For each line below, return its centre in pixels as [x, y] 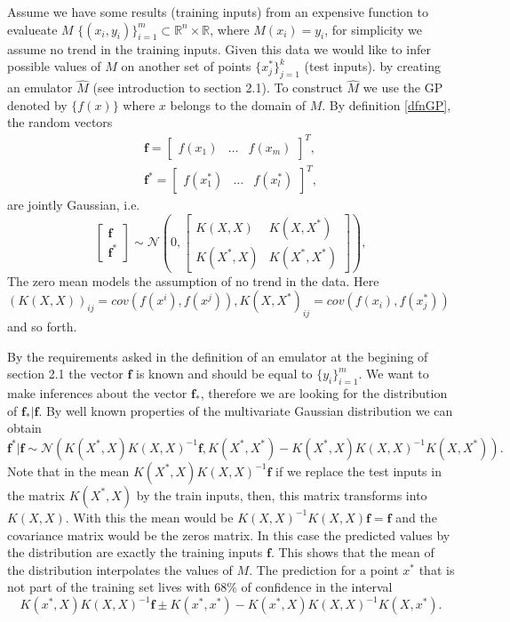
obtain [24, 428]
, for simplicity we [374, 29]
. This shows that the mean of [352, 552]
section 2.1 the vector [65, 374]
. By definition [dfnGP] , [386, 104]
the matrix [36, 494]
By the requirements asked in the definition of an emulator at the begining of [218, 356]
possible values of [54, 66]
